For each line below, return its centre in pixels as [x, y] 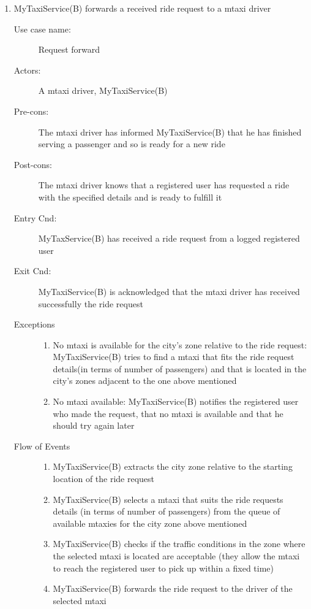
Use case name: [42, 29]
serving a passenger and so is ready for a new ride [132, 144]
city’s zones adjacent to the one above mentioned [145, 381]
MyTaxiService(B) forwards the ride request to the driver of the [173, 588]
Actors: [27, 70]
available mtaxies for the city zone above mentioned [150, 523]
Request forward [69, 49]
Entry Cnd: [35, 217]
